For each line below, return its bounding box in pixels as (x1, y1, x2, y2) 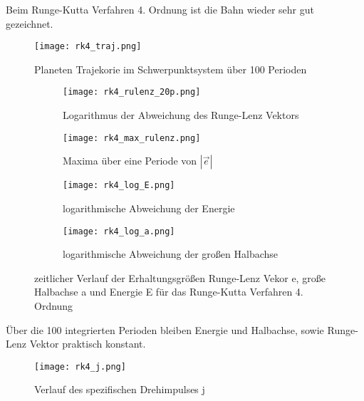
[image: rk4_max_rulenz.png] (63, 132, 201, 143)
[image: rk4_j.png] (34, 361, 126, 372)
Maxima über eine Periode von (63, 153, 197, 168)
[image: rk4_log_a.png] (63, 226, 175, 236)
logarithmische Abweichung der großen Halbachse (63, 246, 279, 261)
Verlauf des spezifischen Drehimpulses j (34, 382, 205, 397)
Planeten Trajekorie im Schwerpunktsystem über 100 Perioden (34, 61, 307, 76)
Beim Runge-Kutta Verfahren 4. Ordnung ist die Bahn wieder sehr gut (6, 2, 315, 16)
